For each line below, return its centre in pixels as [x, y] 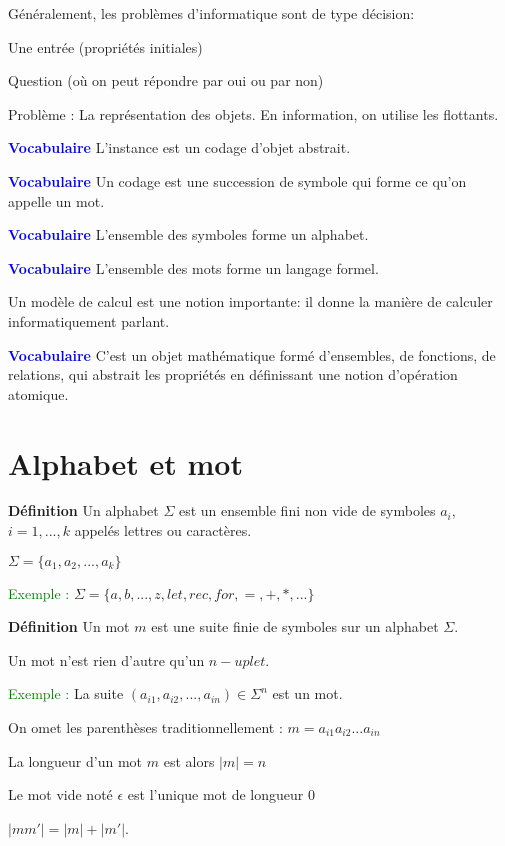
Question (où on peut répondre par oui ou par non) [166, 80]
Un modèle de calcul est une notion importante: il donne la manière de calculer [250, 301]
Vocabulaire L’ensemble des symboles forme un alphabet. [188, 234]
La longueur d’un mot [75, 760]
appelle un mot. [56, 200]
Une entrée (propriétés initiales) [105, 46]
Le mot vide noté [60, 794]
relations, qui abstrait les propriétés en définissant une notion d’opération [233, 374]
